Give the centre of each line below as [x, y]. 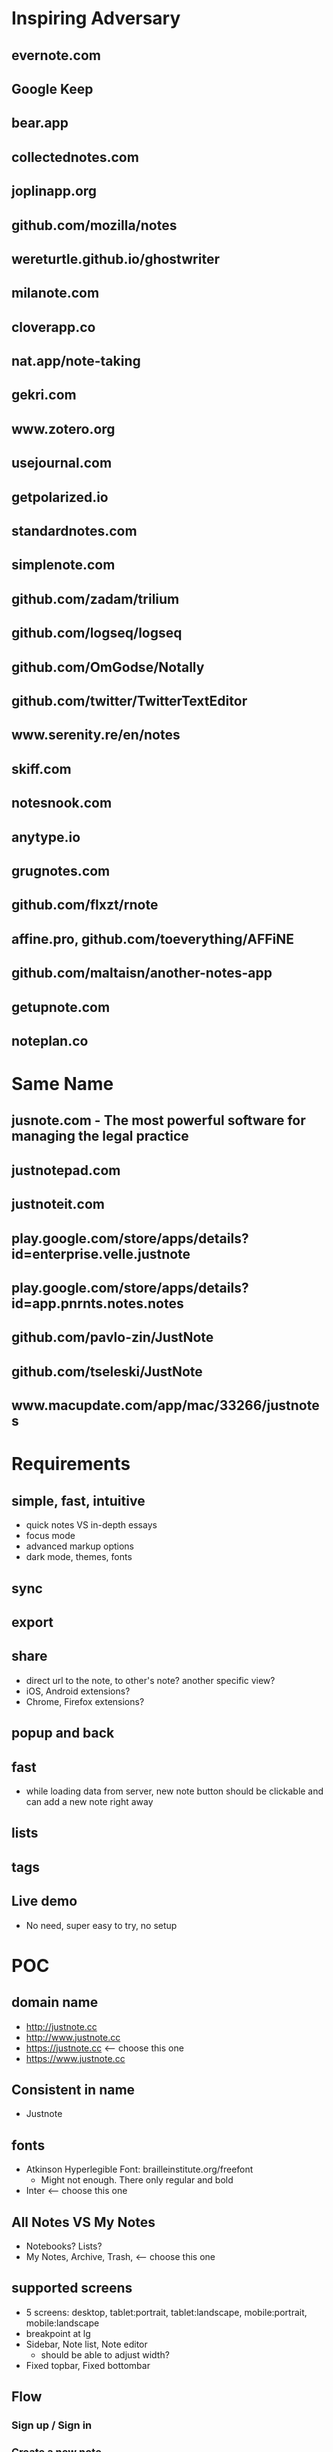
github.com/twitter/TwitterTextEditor [129, 701]
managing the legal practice [100, 1136]
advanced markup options [79, 1546]
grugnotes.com [61, 870]
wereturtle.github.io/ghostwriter [115, 258]
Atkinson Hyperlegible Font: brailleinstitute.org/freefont [139, 2169]
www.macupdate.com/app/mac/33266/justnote [165, 1405]
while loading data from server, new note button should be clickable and [174, 1791]
